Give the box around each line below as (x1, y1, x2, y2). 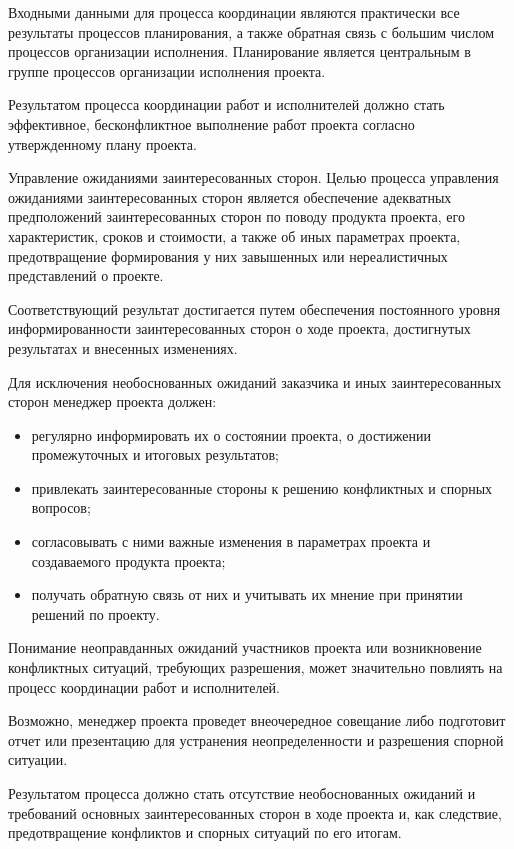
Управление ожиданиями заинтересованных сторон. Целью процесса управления (8, 167, 499, 188)
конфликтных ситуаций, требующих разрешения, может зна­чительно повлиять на (8, 657, 503, 678)
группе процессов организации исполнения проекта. (8, 60, 326, 81)
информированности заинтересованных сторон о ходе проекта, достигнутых (8, 318, 471, 339)
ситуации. (8, 749, 68, 770)
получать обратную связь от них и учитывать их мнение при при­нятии (31, 584, 463, 605)
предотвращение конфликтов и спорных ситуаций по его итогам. (8, 822, 402, 843)
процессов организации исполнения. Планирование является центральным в (8, 41, 471, 62)
